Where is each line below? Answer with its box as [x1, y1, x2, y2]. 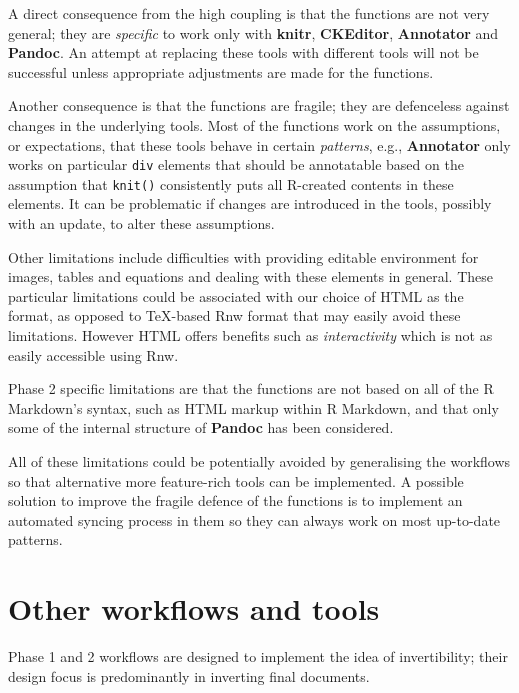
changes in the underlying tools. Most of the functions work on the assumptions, [8, 114, 501, 135]
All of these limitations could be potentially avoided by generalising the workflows [8, 451, 511, 471]
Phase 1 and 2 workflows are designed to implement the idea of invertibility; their [8, 646, 508, 667]
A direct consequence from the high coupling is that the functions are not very [8, 3, 490, 23]
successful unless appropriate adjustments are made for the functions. [8, 61, 434, 82]
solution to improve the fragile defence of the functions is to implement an [8, 490, 463, 511]
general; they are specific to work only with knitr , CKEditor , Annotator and [8, 22, 499, 43]
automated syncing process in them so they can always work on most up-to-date [8, 509, 501, 530]
